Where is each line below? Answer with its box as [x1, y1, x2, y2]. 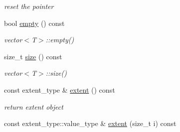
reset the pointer [4, 1, 54, 11]
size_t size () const [4, 51, 62, 61]
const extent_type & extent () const [4, 84, 115, 95]
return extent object [4, 101, 63, 112]
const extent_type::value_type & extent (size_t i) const [4, 118, 177, 129]
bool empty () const [4, 17, 65, 28]
